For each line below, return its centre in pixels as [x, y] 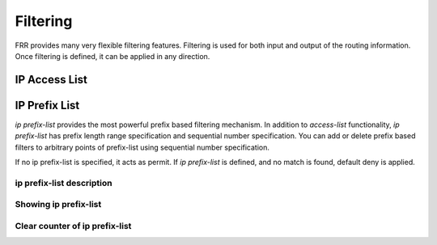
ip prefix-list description [64, 183]
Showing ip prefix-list [58, 205]
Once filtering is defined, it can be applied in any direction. [112, 56]
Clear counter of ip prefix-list [73, 226]
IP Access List [51, 80]
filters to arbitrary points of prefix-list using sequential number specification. [142, 147]
